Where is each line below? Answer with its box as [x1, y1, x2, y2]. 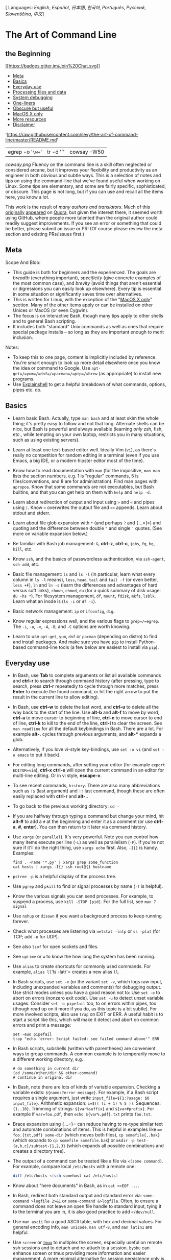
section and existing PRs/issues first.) [5, 231, 85, 237]
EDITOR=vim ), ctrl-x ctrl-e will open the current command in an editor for [12, 767, 164, 773]
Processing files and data [12, 89, 66, 95]
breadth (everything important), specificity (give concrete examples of [12, 275, 161, 281]
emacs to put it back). [17, 752, 61, 758]
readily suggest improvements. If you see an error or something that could [5, 220, 162, 226]
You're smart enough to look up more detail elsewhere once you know [12, 359, 161, 366]
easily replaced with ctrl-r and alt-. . [12, 793, 88, 799]
